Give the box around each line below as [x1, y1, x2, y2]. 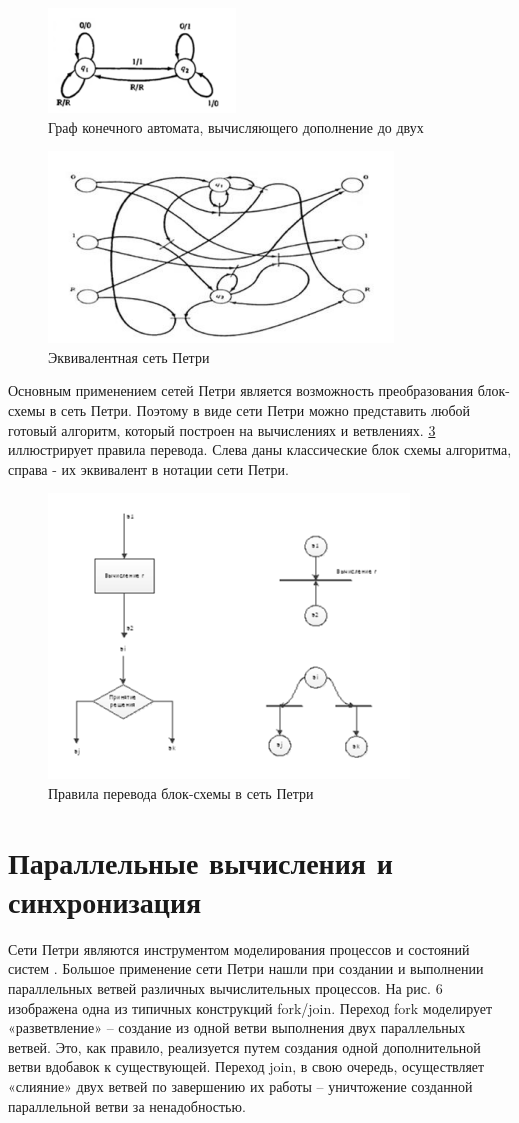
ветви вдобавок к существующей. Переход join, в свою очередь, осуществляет [8, 1056, 485, 1077]
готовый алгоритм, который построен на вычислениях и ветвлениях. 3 [8, 419, 436, 440]
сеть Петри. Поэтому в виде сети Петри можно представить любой [61, 399, 471, 420]
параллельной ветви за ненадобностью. [8, 1095, 246, 1116]
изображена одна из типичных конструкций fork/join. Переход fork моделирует [8, 997, 493, 1018]
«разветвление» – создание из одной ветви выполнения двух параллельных [8, 1017, 466, 1038]
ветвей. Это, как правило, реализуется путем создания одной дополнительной [8, 1036, 481, 1057]
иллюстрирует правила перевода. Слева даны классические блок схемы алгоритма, [8, 439, 512, 460]
